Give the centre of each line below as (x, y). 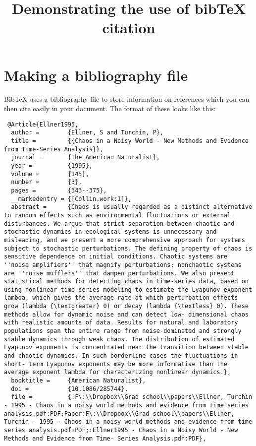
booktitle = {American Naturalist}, (78, 381)
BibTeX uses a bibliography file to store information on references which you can (127, 98)
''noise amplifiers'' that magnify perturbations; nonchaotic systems (123, 265)
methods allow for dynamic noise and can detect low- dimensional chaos (126, 314)
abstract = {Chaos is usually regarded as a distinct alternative (132, 207)
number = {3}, (47, 182)
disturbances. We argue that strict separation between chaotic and (119, 223)
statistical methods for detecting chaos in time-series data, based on (126, 282)
